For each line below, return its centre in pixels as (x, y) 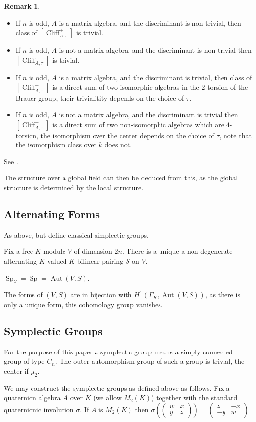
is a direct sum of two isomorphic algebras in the (126, 87)
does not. (118, 145)
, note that (235, 135)
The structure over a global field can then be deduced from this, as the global (121, 178)
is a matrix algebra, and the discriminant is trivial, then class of (155, 77)
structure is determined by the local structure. (74, 187)
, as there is (223, 295)
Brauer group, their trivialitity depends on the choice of (100, 98)
